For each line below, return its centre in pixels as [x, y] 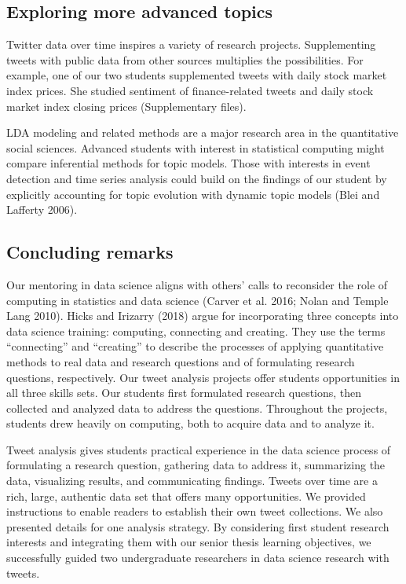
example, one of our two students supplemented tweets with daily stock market [197, 75]
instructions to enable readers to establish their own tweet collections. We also [195, 511]
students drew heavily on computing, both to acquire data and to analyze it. [190, 423]
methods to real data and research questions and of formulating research [181, 361]
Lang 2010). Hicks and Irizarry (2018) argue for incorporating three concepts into [203, 316]
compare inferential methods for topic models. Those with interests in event [188, 163]
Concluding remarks [90, 252]
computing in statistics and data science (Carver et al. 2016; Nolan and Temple [198, 300]
